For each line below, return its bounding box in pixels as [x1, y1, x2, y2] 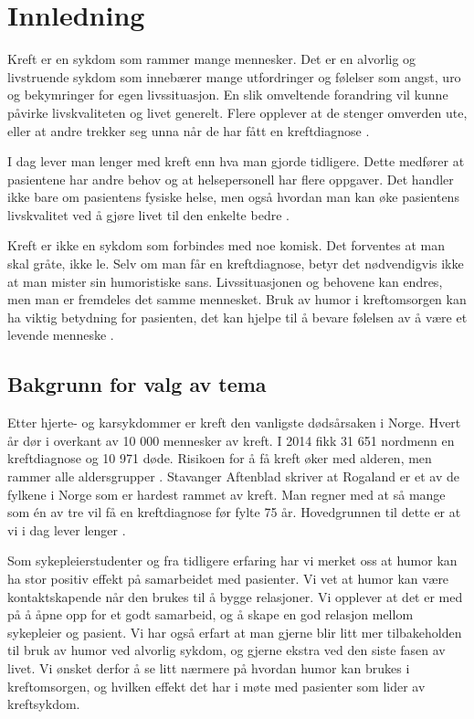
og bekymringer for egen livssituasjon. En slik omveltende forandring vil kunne [7, 85, 448, 104]
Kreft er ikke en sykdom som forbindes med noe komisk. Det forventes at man [7, 236, 446, 255]
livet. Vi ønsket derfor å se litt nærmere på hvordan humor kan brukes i [7, 658, 410, 677]
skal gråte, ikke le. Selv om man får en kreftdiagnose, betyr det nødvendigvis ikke [7, 254, 464, 273]
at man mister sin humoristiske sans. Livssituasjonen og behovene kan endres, [7, 271, 443, 291]
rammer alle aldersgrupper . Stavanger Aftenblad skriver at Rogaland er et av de [7, 467, 459, 486]
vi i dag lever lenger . [7, 520, 126, 539]
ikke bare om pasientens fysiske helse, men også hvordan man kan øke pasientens [7, 187, 459, 206]
